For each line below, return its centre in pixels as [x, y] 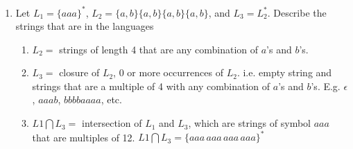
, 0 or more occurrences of [168, 72]
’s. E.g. [326, 86]
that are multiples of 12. [84, 137]
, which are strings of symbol [249, 123]
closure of [79, 72]
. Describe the [297, 12]
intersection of [112, 123]
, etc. [111, 99]
